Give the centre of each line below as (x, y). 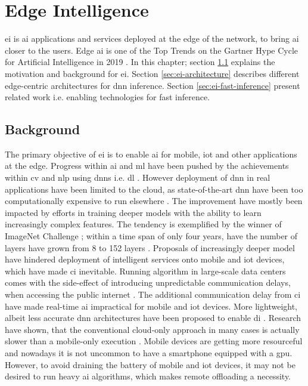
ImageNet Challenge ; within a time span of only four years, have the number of (151, 236)
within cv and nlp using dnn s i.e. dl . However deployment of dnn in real (138, 177)
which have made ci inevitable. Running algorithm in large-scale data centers (145, 271)
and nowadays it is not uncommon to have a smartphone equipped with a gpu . (149, 352)
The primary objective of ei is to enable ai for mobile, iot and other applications (151, 154)
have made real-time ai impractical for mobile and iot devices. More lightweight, (151, 306)
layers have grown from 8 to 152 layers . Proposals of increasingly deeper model (150, 247)
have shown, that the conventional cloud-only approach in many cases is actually (152, 329)
